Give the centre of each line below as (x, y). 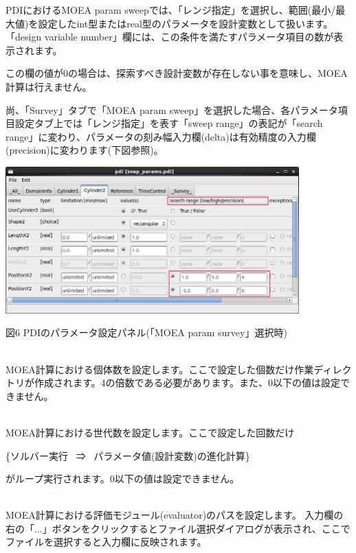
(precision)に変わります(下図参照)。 (85, 150)
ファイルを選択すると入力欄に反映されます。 (106, 542)
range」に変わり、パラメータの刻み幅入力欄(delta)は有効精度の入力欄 (161, 136)
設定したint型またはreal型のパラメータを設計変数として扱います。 (186, 23)
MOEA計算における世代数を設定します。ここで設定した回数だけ (150, 432)
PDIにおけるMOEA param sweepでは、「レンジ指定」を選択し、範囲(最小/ (171, 10)
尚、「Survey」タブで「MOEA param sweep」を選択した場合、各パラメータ (172, 109)
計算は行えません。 (49, 86)
